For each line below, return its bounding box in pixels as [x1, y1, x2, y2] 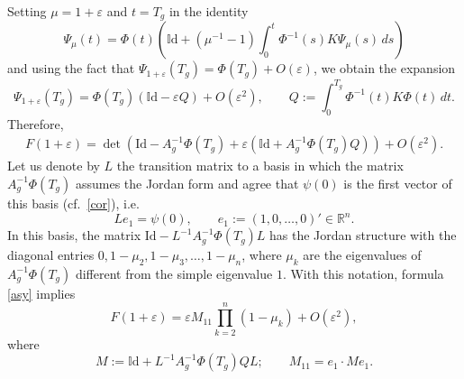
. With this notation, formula [282, 263, 444, 282]
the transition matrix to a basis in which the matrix [116, 156, 404, 175]
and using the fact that [7, 59, 135, 78]
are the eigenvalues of [303, 245, 422, 264]
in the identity [168, 2, 249, 20]
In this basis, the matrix [7, 226, 141, 245]
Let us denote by [7, 156, 100, 175]
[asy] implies [7, 283, 76, 302]
